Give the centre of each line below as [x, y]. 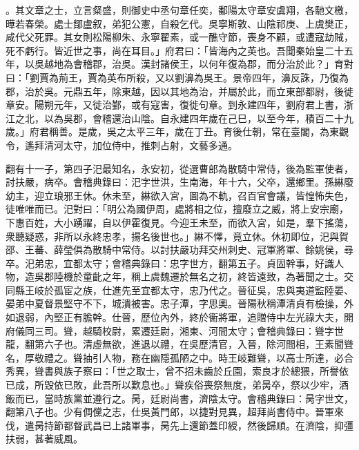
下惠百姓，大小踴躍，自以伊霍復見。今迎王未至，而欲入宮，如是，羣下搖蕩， [179, 222]
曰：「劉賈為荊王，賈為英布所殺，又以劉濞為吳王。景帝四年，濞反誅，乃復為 [177, 77]
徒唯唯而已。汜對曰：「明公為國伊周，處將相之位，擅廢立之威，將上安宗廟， [177, 209]
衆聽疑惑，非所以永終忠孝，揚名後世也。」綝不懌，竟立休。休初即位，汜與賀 [177, 236]
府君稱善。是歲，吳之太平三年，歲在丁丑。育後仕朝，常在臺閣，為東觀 [189, 131]
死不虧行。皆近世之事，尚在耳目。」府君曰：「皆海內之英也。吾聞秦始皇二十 [175, 50]
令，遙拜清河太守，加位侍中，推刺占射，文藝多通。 [122, 145]
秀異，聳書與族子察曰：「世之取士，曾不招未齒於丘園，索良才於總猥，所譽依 [177, 371]
